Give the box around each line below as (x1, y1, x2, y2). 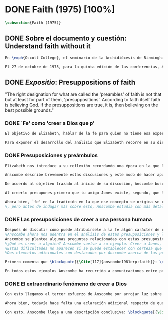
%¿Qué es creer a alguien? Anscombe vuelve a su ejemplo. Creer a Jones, (5, 241, 162, 246)
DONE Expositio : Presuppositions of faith (5, 78, 136, 86)
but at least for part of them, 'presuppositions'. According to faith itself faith (5, 97, 161, 103)
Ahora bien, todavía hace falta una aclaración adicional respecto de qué (5, 301, 164, 306)
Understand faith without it (5, 42, 91, 51)
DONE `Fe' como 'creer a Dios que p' (5, 120, 95, 127)
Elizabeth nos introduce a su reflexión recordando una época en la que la (5, 163, 166, 168)
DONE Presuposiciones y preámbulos (5, 152, 98, 159)
